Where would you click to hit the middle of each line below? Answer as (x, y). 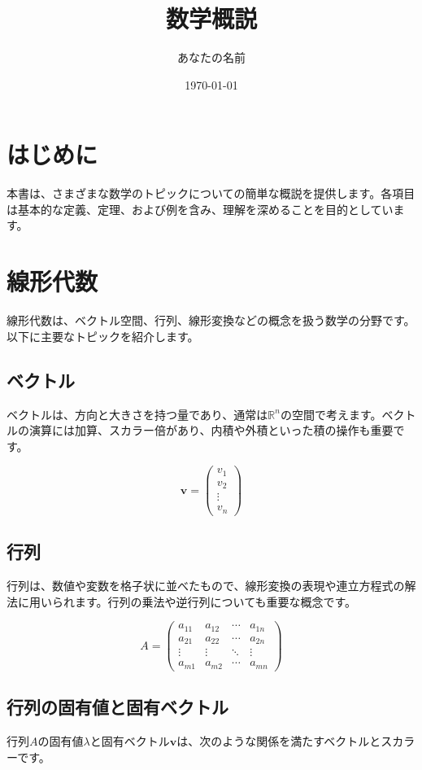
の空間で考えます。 (331, 414)
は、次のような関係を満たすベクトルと (279, 741)
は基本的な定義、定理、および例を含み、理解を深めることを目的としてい (200, 209)
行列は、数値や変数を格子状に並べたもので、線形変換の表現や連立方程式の (206, 586)
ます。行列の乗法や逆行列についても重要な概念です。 (215, 601)
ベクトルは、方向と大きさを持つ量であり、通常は (137, 414)
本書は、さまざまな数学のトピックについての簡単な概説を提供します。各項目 (211, 193)
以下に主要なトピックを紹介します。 (103, 336)
